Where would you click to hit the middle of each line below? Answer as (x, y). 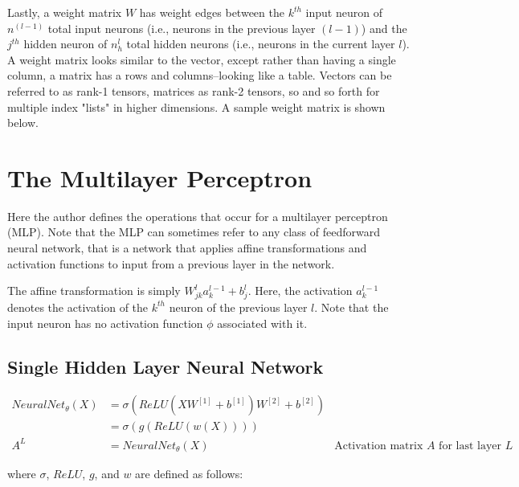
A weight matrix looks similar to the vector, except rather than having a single (202, 59)
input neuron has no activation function (105, 323)
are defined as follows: (189, 473)
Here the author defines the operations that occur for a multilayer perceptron (198, 216)
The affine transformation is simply (94, 291)
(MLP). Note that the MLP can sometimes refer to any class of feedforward (194, 232)
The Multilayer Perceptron (160, 177)
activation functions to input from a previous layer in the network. (171, 263)
